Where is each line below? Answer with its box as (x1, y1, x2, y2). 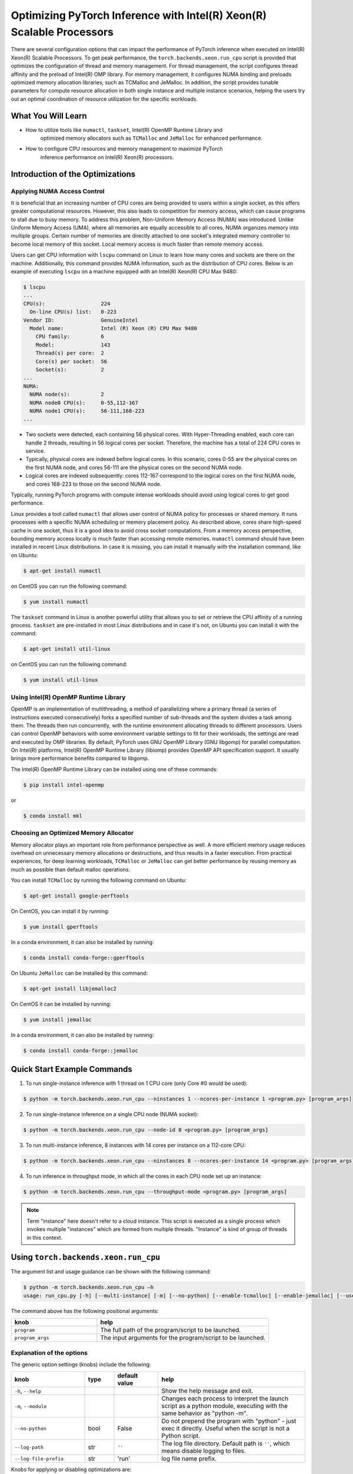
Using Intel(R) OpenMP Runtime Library (11, 693, 126, 701)
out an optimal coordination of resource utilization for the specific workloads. (11, 95, 198, 103)
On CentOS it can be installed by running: (11, 1001, 112, 1008)
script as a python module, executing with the (161, 1402, 288, 1410)
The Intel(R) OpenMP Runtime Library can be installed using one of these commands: (11, 765, 218, 772)
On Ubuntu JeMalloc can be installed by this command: (11, 970, 148, 977)
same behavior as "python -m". (161, 1409, 248, 1417)
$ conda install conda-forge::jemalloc (23, 1047, 138, 1054)
